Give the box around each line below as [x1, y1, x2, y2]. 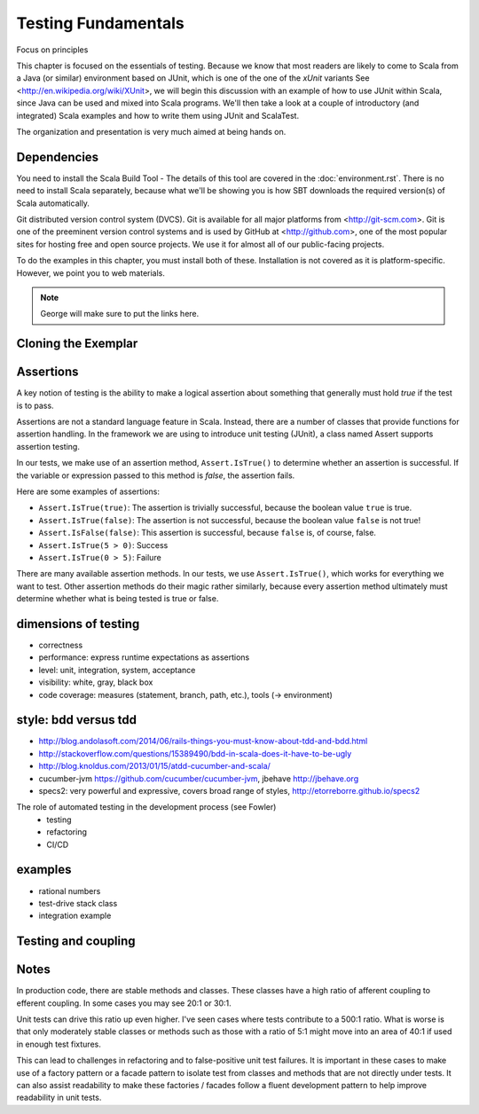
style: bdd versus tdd [16, 712, 137, 727]
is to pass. [16, 400, 54, 411]
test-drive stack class [38, 898, 118, 908]
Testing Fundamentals [16, 13, 185, 33]
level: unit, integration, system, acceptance [38, 664, 196, 675]
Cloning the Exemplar [16, 336, 138, 351]
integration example [38, 910, 112, 922]
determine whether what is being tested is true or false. [16, 593, 219, 604]
